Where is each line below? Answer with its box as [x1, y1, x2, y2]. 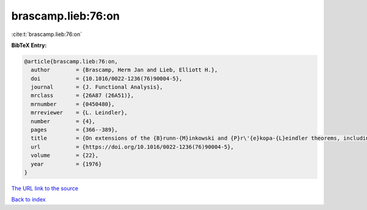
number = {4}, [31, 118, 96, 125]
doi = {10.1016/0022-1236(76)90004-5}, [31, 75, 183, 82]
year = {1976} [31, 161, 102, 167]
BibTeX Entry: [11, 42, 47, 49]
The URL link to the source [11, 184, 79, 192]
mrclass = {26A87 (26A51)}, [31, 92, 135, 99]
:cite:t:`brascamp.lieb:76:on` [11, 31, 83, 38]
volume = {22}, [31, 152, 99, 159]
